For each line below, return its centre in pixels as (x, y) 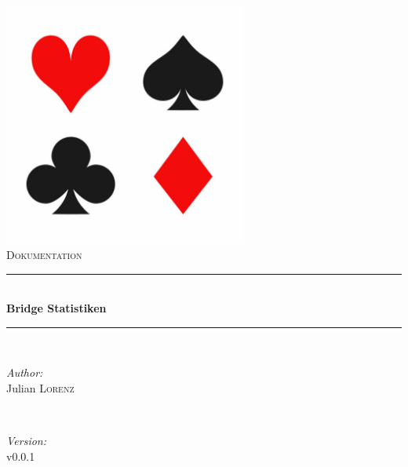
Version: (27, 441)
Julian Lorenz (40, 387)
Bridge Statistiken (56, 308)
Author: (25, 372)
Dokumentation (44, 254)
